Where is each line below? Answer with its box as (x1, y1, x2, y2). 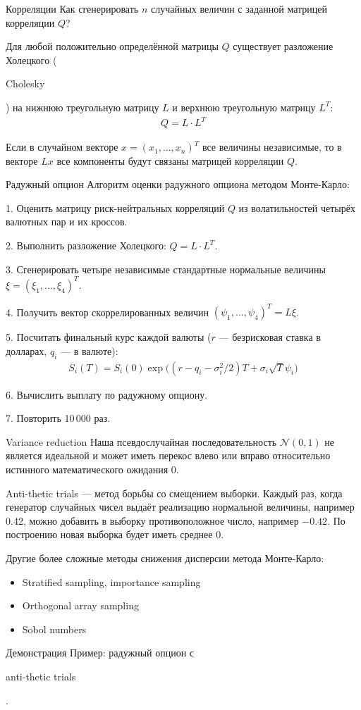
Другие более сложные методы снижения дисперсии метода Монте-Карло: (6, 551, 324, 566)
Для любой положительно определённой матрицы (6, 39, 219, 54)
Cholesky (6, 76, 45, 91)
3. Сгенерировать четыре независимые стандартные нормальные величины (6, 261, 326, 276)
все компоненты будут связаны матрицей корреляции (56, 153, 284, 168)
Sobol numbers (22, 621, 87, 636)
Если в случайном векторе (6, 139, 118, 154)
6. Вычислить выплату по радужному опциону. (6, 387, 208, 401)
